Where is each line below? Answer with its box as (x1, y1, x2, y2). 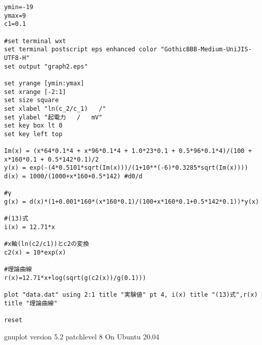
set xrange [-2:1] (4, 88, 66, 96)
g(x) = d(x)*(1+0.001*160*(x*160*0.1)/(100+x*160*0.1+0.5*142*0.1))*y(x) (4, 198, 259, 206)
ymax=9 (4, 12, 26, 19)
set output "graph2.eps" (4, 62, 88, 70)
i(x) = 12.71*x (4, 224, 55, 231)
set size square (4, 97, 59, 104)
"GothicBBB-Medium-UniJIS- (160, 46, 252, 53)
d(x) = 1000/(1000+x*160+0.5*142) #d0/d (4, 173, 143, 180)
